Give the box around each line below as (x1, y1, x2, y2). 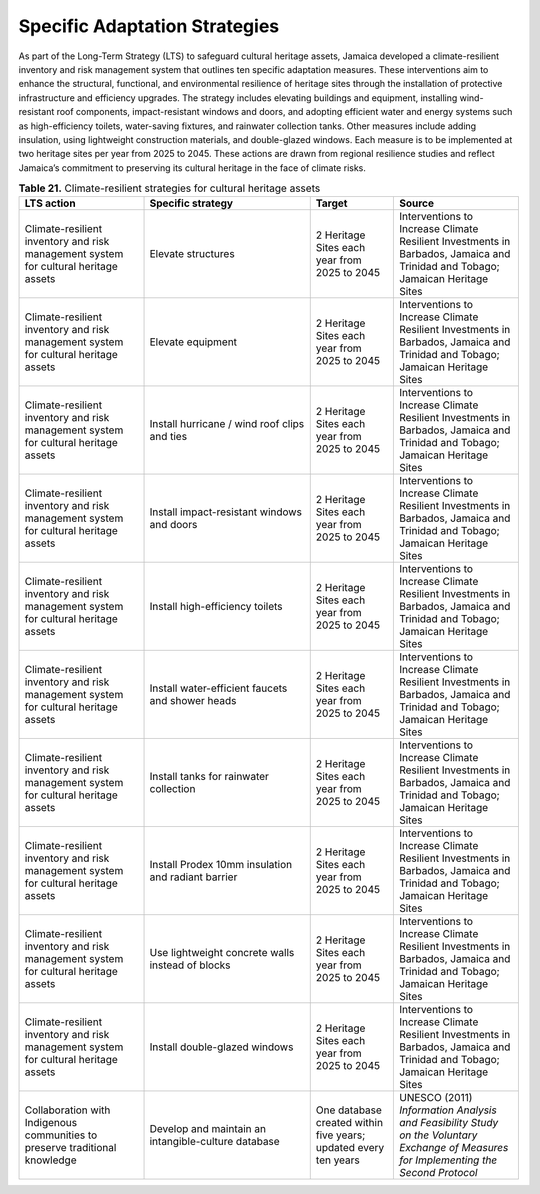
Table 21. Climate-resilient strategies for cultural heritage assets (18, 181, 321, 195)
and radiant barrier (149, 870, 238, 884)
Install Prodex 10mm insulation (149, 858, 293, 872)
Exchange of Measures (398, 1141, 509, 1155)
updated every (315, 1141, 385, 1155)
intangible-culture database (149, 1135, 280, 1149)
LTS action (24, 196, 76, 210)
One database (315, 1103, 382, 1117)
